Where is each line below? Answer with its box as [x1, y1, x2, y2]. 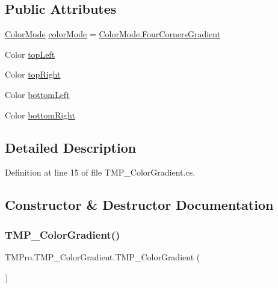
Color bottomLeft [5, 88, 70, 100]
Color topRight [5, 68, 61, 81]
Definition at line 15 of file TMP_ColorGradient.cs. [5, 166, 196, 179]
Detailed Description [5, 138, 137, 156]
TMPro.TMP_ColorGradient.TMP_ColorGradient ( [5, 250, 200, 263]
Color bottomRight [5, 108, 75, 121]
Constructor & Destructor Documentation [5, 195, 274, 214]
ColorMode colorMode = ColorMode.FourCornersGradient [5, 28, 221, 40]
